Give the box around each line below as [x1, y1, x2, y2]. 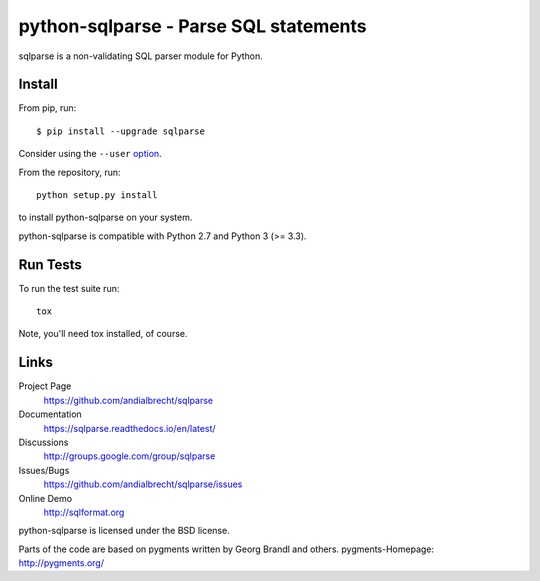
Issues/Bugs [18, 464, 70, 476]
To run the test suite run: [18, 282, 120, 294]
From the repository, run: [18, 166, 121, 178]
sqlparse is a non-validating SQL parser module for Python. [18, 50, 264, 62]
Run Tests [18, 256, 82, 273]
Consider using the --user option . [18, 148, 162, 160]
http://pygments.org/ [18, 557, 105, 569]
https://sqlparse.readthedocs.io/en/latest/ [43, 422, 216, 434]
